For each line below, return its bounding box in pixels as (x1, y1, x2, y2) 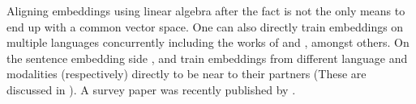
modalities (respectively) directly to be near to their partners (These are (6, 65, 367, 82)
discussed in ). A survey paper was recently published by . (6, 81, 296, 98)
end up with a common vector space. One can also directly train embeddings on (6, 18, 404, 35)
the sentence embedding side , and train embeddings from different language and (6, 49, 408, 66)
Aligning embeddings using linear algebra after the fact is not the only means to (6, 2, 405, 19)
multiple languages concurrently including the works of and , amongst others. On (6, 34, 410, 51)
